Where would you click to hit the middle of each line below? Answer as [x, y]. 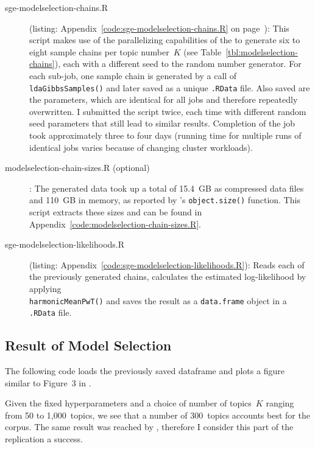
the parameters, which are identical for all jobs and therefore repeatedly [164, 99]
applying [45, 288]
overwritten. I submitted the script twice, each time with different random [168, 111]
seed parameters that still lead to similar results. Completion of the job [162, 123]
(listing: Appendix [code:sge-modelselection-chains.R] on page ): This [159, 28]
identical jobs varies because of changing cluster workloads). [141, 147]
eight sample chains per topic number [99, 51]
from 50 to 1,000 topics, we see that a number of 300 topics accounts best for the [157, 415]
